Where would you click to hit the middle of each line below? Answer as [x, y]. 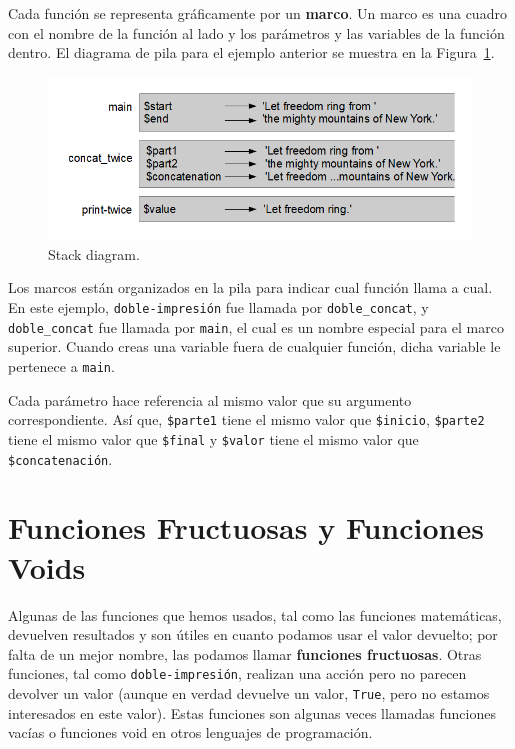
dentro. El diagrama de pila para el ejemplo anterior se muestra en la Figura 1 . [251, 52]
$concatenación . [60, 458]
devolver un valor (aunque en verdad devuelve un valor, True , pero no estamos [249, 692]
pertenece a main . [61, 365]
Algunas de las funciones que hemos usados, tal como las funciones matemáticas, [255, 614]
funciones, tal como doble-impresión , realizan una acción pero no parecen [237, 673]
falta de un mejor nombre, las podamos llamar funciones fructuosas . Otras [245, 653]
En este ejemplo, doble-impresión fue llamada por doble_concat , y [218, 307]
